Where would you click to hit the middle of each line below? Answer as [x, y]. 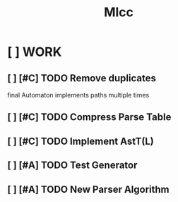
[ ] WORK [35, 52]
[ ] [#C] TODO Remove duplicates [82, 78]
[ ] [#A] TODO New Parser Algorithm [88, 189]
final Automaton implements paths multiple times [78, 95]
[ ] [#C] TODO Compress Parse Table [89, 117]
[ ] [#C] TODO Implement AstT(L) [81, 141]
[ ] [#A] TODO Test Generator [72, 166]
